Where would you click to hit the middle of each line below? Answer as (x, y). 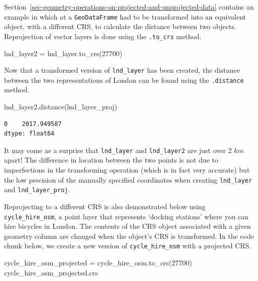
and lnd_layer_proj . (37, 189)
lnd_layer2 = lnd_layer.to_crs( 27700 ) (63, 53)
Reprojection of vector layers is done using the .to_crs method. (103, 36)
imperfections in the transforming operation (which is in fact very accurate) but (127, 170)
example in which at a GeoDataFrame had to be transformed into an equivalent (125, 16)
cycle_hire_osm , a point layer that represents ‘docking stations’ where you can (126, 216)
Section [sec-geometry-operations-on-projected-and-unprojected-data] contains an (129, 7)
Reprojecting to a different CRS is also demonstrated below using (105, 206)
